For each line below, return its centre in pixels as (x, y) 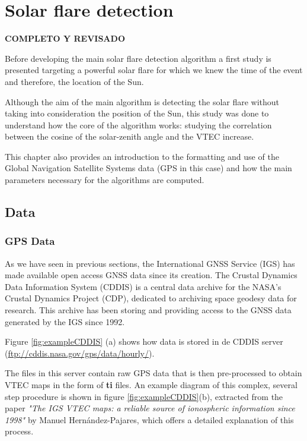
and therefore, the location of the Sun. (74, 81)
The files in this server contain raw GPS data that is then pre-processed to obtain (153, 373)
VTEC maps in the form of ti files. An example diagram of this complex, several (151, 385)
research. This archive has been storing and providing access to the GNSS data (148, 310)
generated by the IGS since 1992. (65, 321)
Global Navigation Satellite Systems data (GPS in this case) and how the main (148, 168)
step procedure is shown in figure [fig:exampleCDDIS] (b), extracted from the (144, 396)
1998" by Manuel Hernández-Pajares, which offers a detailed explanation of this (149, 419)
